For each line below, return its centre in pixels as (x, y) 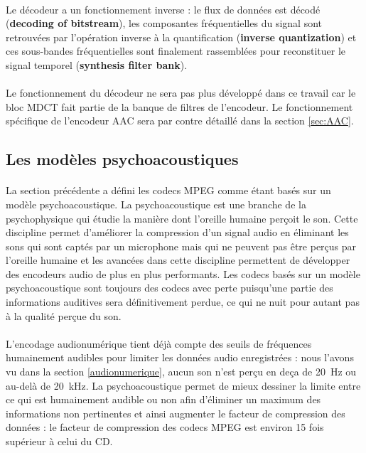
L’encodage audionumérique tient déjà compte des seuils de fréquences (159, 343)
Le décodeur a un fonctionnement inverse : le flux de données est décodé (163, 9)
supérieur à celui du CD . (59, 441)
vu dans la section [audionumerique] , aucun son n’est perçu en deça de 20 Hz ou (181, 372)
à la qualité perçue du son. (64, 315)
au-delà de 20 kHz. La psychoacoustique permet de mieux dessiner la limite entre (183, 385)
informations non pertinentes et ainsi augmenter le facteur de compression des (176, 413)
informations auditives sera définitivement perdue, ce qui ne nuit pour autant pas (183, 302)
